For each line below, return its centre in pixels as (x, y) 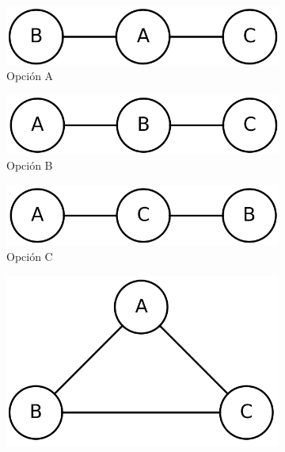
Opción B (30, 165)
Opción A (30, 76)
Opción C (30, 256)
